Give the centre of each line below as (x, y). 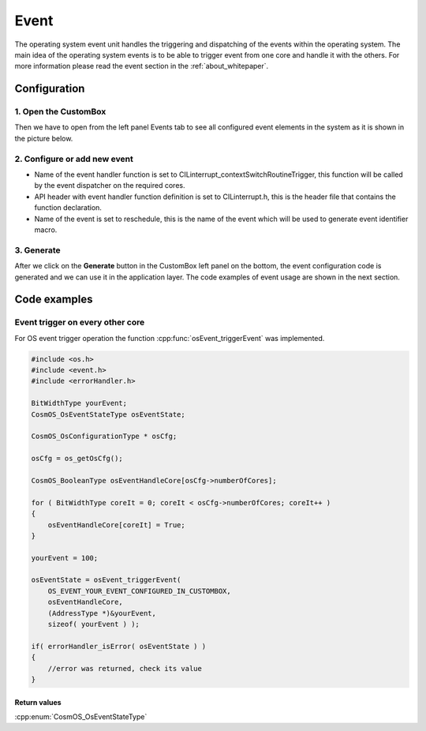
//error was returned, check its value (125, 668)
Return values (38, 702)
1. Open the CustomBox (60, 112)
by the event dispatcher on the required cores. (110, 186)
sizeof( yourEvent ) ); (93, 624)
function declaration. (68, 208)
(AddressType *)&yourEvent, (102, 613)
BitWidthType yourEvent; (79, 403)
